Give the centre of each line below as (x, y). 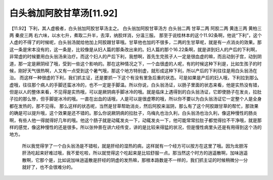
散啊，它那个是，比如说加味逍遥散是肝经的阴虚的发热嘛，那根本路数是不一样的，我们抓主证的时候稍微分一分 (135, 160)
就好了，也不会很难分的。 (49, 167)
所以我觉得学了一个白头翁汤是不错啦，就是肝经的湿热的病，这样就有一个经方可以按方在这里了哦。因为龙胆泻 (135, 146)
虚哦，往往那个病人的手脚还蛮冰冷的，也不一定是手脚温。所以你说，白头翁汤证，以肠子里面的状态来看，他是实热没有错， (135, 85)
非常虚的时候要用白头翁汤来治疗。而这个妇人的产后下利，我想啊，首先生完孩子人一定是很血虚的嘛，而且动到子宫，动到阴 (135, 57)
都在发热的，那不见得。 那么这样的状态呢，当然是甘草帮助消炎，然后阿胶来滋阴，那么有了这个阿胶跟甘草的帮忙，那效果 (134, 106)
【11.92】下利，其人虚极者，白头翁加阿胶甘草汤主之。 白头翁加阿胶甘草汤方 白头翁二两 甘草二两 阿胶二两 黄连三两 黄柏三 (136, 28)
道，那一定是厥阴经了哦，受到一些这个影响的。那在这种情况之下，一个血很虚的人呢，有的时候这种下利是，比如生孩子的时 (135, 64)
